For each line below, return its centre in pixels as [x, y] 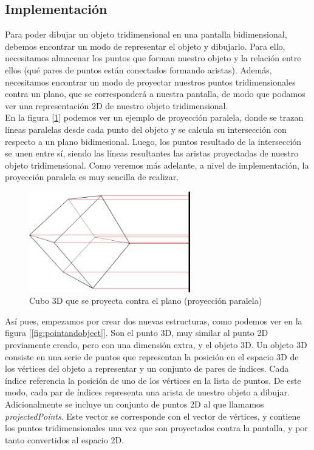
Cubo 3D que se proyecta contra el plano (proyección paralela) [146, 301]
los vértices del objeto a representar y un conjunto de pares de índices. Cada [147, 368]
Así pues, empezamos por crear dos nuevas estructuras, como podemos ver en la [154, 321]
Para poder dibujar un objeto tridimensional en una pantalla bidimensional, [146, 34]
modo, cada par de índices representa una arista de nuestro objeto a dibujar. [147, 392]
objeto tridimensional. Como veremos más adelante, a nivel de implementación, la [157, 165]
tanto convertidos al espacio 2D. [64, 439]
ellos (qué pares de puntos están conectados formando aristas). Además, [138, 69]
